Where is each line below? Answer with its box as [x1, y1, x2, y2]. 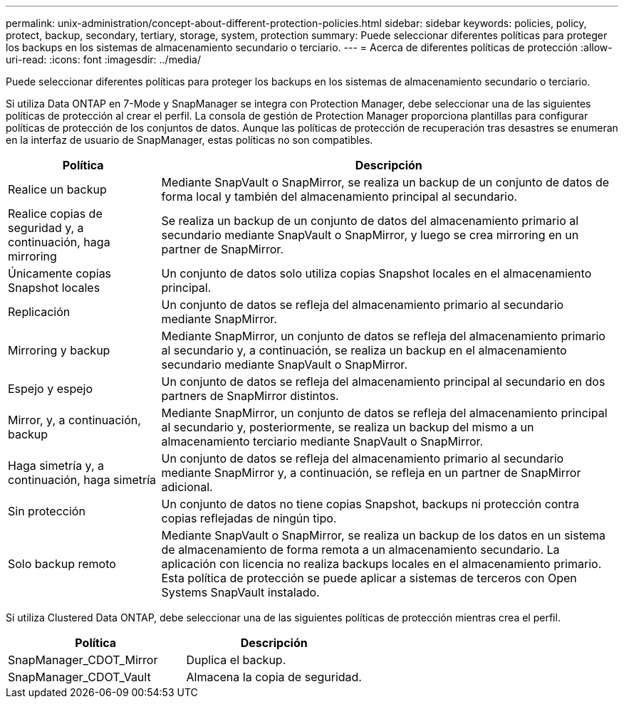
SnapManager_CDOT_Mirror [8, 653, 158, 667]
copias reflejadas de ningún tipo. [161, 511, 337, 525]
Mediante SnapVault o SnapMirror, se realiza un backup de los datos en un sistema [161, 528, 606, 542]
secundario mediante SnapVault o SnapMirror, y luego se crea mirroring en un [161, 228, 579, 242]
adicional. [161, 480, 213, 494]
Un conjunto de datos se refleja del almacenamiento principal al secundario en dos [161, 374, 605, 389]
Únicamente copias [8, 266, 112, 280]
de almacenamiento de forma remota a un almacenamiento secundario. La [161, 542, 560, 557]
